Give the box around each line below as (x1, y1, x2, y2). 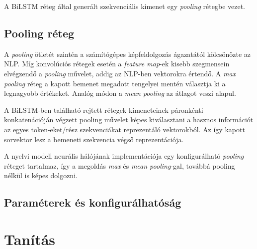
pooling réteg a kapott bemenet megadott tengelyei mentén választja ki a (4, 78, 226, 88)
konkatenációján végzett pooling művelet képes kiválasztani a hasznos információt (4, 114, 254, 125)
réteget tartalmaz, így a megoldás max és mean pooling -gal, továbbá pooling (4, 160, 235, 171)
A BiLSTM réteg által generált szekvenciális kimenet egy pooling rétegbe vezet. (4, 1, 245, 11)
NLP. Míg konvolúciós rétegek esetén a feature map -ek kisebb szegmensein (4, 58, 230, 69)
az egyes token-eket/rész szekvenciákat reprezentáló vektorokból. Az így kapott (4, 124, 245, 134)
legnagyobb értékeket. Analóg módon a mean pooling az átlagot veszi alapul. (4, 88, 236, 98)
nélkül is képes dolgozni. (4, 170, 78, 181)
